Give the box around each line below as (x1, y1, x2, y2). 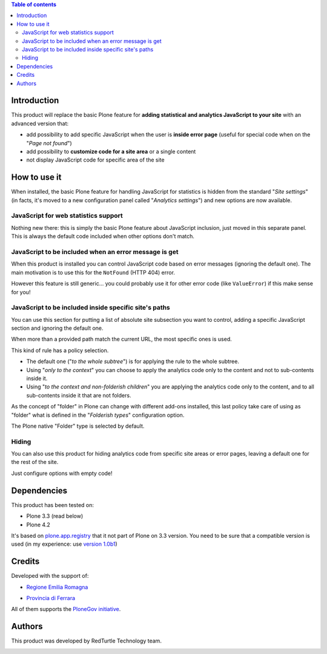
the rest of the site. (11, 459, 59, 466)
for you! (11, 288, 31, 296)
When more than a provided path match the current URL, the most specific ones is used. (11, 336, 233, 343)
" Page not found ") (26, 139, 72, 146)
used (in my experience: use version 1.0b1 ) (11, 540, 117, 548)
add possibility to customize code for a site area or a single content (26, 148, 196, 155)
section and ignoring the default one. (11, 324, 104, 332)
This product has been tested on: (11, 501, 94, 508)
